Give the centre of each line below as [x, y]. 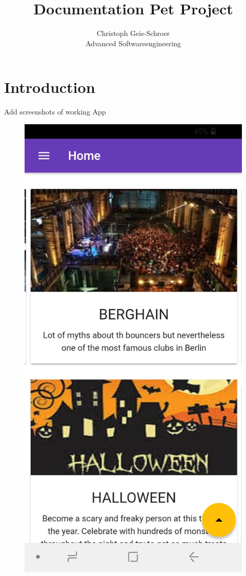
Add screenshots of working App [55, 112]
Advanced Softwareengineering [133, 43]
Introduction [50, 87]
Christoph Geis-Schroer [133, 33]
